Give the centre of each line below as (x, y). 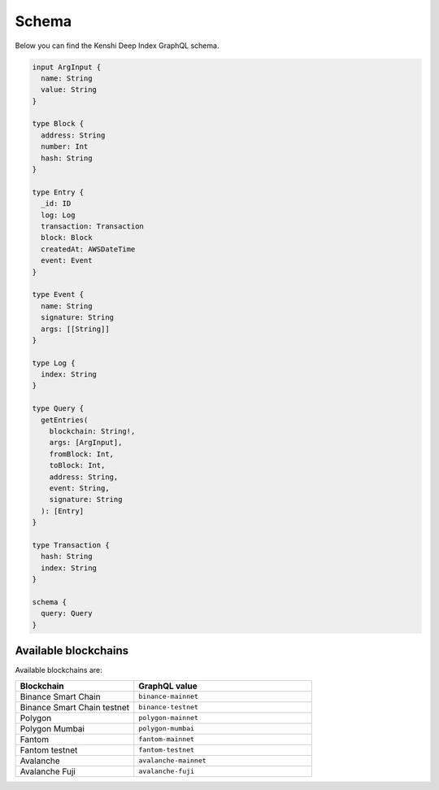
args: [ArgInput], (86, 443)
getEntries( (65, 420)
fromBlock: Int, (81, 454)
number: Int (65, 147)
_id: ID (56, 204)
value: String (69, 90)
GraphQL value (168, 686)
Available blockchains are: (59, 670)
